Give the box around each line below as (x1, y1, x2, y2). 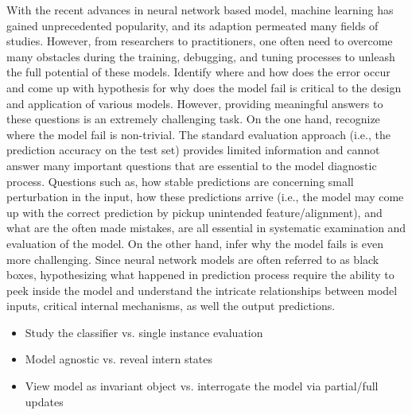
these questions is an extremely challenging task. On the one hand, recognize (6, 111, 380, 127)
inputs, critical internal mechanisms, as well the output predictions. (6, 297, 336, 314)
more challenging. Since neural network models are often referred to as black (6, 250, 379, 267)
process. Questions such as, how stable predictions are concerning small (6, 173, 354, 189)
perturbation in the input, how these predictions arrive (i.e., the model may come (6, 188, 404, 205)
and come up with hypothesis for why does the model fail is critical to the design (6, 79, 402, 95)
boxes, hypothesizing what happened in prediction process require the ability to (6, 266, 395, 283)
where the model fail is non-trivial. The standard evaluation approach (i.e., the (6, 126, 391, 142)
